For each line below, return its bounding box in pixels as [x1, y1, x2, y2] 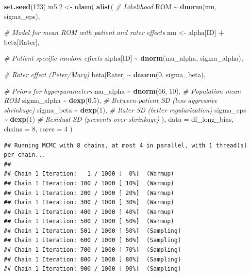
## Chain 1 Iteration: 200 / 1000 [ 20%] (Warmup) [4, 189, 174, 196]
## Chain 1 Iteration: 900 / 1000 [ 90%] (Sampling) [4, 265, 182, 273]
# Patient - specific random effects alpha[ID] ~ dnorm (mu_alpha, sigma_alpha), [4, 53, 243, 63]
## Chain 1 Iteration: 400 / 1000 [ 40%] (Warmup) [4, 208, 174, 215]
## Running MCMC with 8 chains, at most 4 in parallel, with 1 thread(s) [4, 142, 248, 149]
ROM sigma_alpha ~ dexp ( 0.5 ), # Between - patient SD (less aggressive [4, 95, 217, 105]
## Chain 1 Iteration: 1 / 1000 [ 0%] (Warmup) [4, 170, 174, 178]
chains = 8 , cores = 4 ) [4, 123, 73, 133]
